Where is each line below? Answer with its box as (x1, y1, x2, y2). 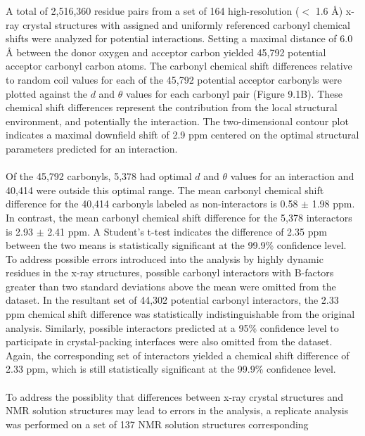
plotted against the (6, 86, 87, 101)
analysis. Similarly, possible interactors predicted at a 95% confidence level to (6, 320, 339, 335)
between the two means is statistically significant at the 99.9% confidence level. (6, 238, 347, 252)
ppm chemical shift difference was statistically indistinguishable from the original (6, 307, 355, 321)
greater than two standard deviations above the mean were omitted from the (6, 278, 336, 293)
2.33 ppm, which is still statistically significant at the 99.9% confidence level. (6, 361, 336, 376)
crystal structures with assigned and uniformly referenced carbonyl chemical (23, 17, 350, 32)
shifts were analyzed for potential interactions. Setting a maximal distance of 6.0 (6, 31, 353, 46)
